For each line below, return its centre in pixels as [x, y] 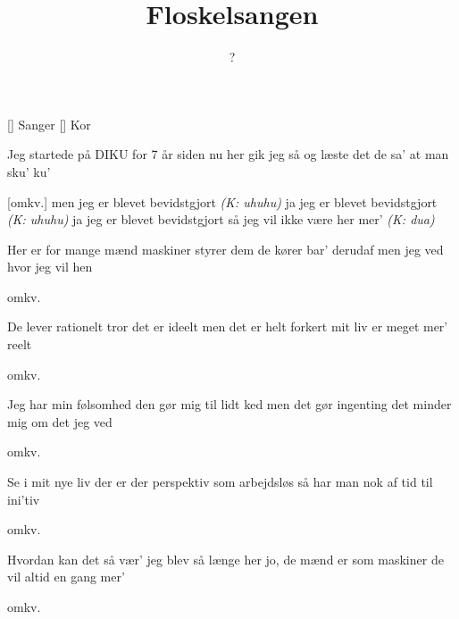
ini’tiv [24, 499]
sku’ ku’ [29, 171]
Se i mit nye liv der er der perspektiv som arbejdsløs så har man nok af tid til [220, 482]
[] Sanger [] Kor [49, 124]
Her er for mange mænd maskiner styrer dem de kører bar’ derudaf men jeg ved [225, 249]
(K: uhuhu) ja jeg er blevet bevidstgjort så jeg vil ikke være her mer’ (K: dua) [221, 219]
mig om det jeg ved [60, 421]
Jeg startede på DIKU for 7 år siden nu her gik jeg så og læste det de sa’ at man [228, 154]
